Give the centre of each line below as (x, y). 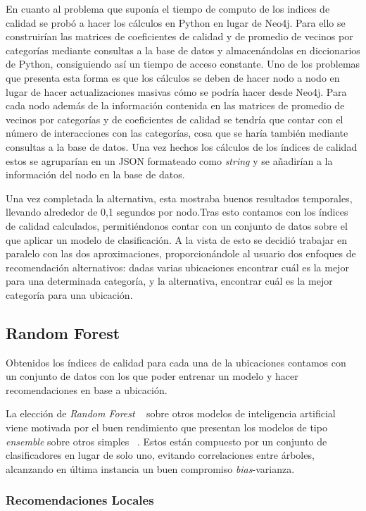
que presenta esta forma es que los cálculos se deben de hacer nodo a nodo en (173, 77)
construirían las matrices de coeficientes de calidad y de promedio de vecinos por (179, 36)
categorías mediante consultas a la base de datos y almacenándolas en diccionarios (183, 50)
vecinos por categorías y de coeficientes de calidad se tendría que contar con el (175, 119)
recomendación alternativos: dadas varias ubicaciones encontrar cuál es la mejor (177, 267)
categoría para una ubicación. (69, 294)
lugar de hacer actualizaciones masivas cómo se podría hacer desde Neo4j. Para (176, 91)
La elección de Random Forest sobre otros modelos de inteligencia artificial (171, 413)
